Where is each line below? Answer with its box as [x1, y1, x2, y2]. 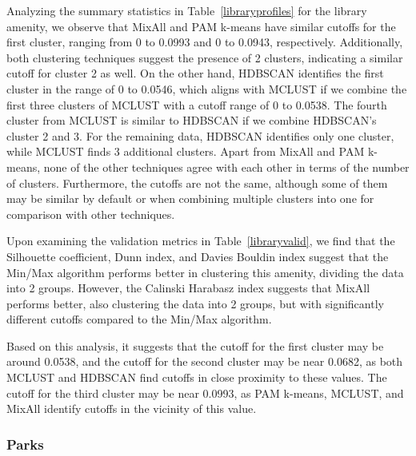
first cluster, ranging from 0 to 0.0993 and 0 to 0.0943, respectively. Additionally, [6, 34, 403, 50]
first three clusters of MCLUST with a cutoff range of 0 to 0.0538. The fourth [6, 96, 387, 113]
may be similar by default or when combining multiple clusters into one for [6, 190, 374, 207]
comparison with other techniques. [6, 205, 175, 222]
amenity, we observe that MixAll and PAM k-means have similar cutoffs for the [6, 18, 396, 34]
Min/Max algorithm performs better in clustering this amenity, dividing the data [6, 264, 404, 280]
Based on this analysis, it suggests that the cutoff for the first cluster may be [6, 337, 384, 354]
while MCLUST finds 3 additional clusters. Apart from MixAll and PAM [6, 143, 365, 160]
